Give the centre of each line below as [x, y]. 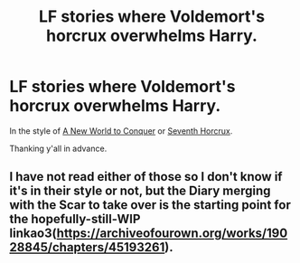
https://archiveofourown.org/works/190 [172, 234]
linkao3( [33, 234]
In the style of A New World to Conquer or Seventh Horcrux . [121, 131]
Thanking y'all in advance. [58, 148]
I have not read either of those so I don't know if [146, 177]
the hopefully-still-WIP [75, 219]
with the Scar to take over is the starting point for [150, 205]
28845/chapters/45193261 [87, 247]
